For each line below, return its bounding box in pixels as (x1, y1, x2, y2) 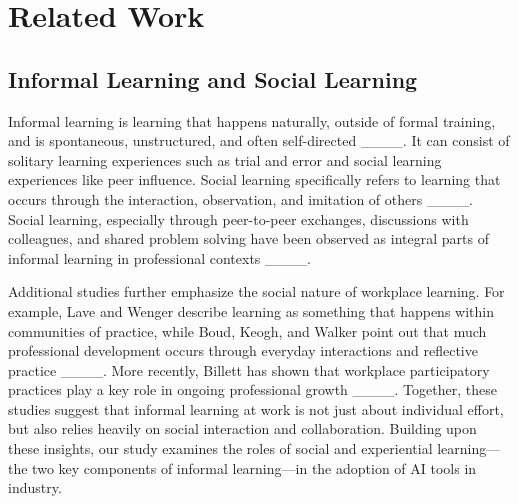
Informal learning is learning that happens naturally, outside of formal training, (8, 110, 496, 131)
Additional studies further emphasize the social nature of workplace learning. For (8, 281, 505, 302)
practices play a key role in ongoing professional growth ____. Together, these (8, 379, 497, 400)
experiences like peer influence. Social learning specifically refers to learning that (8, 169, 501, 190)
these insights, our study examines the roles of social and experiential (8, 438, 433, 459)
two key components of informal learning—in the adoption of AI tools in (32, 457, 477, 478)
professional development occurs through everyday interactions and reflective (8, 340, 478, 361)
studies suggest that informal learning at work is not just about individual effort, (8, 398, 504, 419)
